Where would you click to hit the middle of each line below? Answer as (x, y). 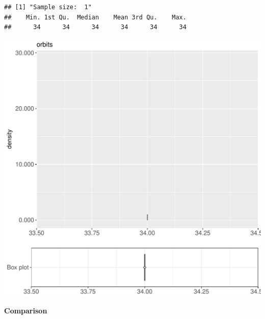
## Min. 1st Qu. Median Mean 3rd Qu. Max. (95, 17)
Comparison (26, 311)
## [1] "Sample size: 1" (48, 7)
